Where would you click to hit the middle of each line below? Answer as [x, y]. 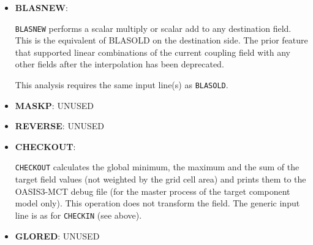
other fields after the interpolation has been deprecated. [119, 64]
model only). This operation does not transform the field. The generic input [157, 203]
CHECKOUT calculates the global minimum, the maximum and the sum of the [157, 167]
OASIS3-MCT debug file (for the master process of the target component [153, 191]
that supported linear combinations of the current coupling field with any [153, 52]
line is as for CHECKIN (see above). [78, 215]
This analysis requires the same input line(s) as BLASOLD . [122, 85]
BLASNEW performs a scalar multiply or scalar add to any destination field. [153, 28]
